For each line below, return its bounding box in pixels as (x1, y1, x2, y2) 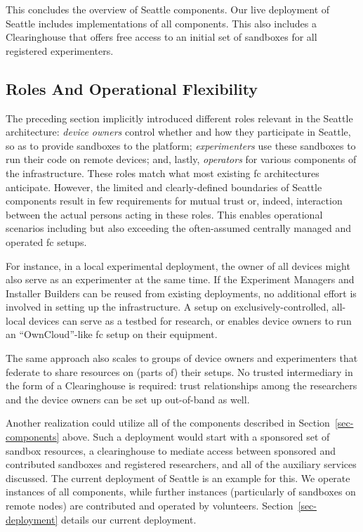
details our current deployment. (60, 512, 197, 526)
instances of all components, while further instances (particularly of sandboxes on (6, 484, 356, 499)
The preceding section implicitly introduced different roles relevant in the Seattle (6, 110, 353, 125)
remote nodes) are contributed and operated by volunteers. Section (6, 498, 293, 513)
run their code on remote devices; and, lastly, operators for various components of (6, 152, 357, 167)
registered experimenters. (6, 43, 114, 58)
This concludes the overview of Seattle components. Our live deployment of (6, 2, 330, 16)
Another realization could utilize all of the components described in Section (6, 415, 330, 430)
